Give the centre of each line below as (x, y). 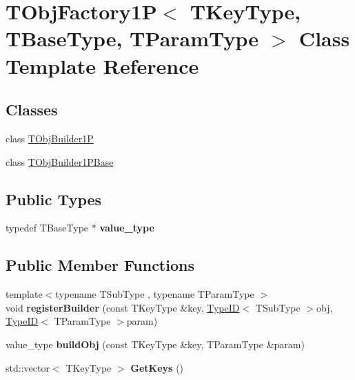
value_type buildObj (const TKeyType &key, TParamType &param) (155, 344)
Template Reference (102, 65)
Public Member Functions (100, 265)
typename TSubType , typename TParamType (155, 294)
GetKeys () (157, 367)
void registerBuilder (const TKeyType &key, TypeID (123, 307)
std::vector (28, 367)
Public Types (54, 199)
